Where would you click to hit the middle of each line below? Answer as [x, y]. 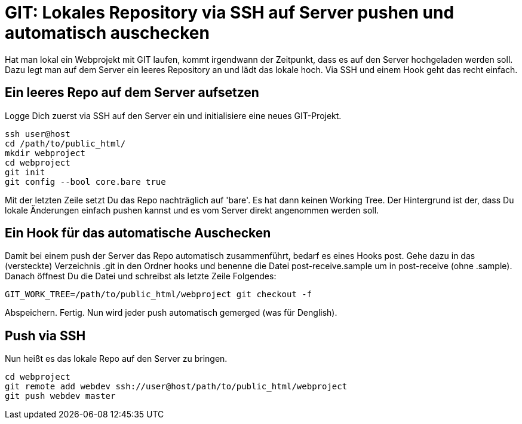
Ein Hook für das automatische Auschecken [138, 233]
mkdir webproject [45, 153]
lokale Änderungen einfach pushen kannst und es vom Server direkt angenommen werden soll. [192, 210]
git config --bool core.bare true [85, 182]
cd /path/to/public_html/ [65, 143]
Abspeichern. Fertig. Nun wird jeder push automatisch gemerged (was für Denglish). [171, 313]
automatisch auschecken [107, 33]
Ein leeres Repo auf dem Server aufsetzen [132, 93]
